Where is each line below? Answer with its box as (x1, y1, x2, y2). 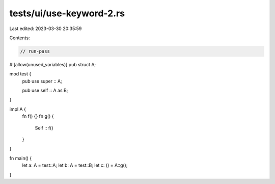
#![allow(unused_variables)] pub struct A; (9, 61, 96, 67)
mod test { (9, 71, 32, 77)
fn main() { (9, 155, 32, 161)
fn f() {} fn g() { (22, 113, 54, 119)
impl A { (9, 106, 26, 112)
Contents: (9, 35, 30, 41)
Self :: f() (35, 125, 53, 131)
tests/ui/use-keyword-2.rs (9, 8, 125, 19)
